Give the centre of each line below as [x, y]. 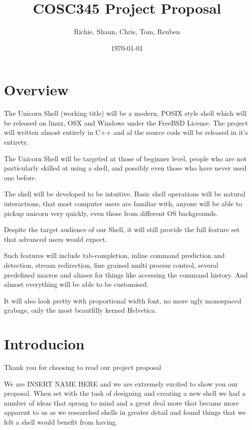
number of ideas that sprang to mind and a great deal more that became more [121, 402]
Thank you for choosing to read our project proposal [83, 367]
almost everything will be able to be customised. [76, 284]
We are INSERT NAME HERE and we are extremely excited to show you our [121, 383]
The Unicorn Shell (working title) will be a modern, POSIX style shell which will [125, 113]
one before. [20, 177]
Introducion [44, 344]
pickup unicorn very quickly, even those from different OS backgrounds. [111, 213]
